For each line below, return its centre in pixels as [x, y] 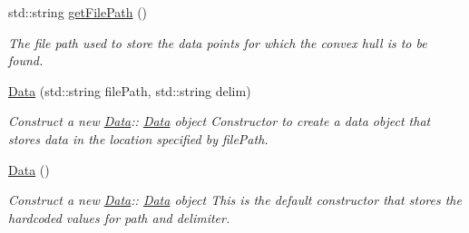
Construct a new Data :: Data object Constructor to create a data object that [220, 121]
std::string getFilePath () [78, 12]
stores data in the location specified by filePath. [138, 138]
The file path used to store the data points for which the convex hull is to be [218, 42]
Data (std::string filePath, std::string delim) [130, 90]
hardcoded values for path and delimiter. [119, 217]
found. [26, 60]
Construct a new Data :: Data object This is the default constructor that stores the [235, 200]
